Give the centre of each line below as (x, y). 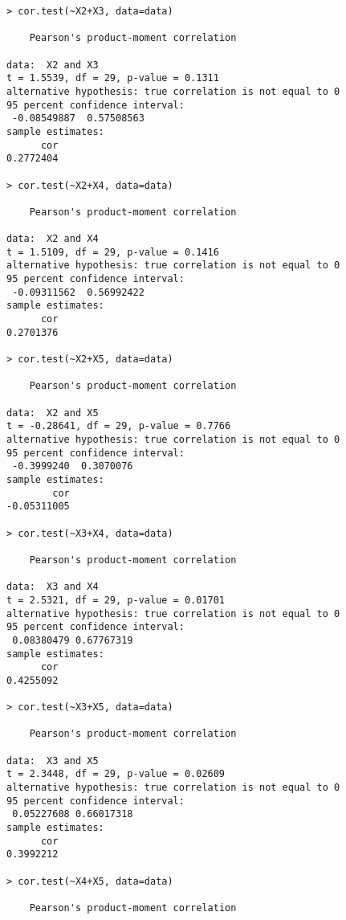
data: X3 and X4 (53, 587)
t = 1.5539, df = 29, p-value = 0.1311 (113, 78)
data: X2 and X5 (53, 413)
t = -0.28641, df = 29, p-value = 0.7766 (119, 426)
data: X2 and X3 (53, 65)
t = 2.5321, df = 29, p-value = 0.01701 (116, 600)
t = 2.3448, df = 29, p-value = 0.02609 (116, 774)
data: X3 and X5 (53, 761)
